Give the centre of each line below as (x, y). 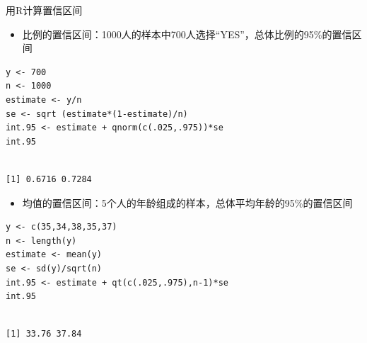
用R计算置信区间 (44, 10)
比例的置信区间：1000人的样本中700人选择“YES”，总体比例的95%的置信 (187, 34)
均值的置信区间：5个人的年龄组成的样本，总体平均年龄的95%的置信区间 (187, 202)
